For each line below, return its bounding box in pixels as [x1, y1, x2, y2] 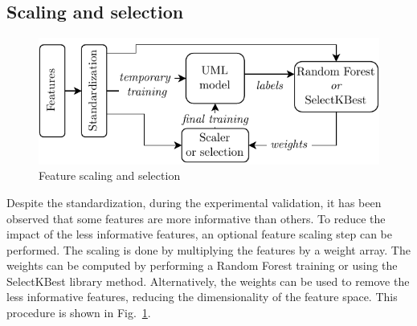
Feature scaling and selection [39, 167, 181, 184]
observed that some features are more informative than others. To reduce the [6, 210, 386, 226]
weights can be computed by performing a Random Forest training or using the [6, 257, 398, 274]
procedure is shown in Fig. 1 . [6, 304, 151, 321]
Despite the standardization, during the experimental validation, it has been [6, 194, 382, 210]
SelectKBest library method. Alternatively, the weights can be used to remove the [6, 272, 410, 289]
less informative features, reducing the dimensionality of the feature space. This [6, 288, 398, 305]
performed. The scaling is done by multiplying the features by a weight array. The [6, 241, 411, 258]
